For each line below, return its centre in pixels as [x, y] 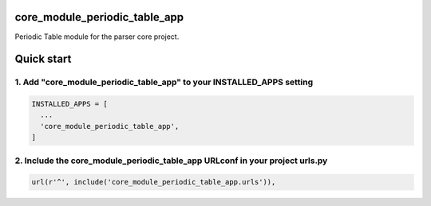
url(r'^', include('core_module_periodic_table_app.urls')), [154, 182]
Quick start [43, 59]
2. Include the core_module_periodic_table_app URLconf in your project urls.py [171, 161]
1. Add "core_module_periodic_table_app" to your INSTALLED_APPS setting [164, 82]
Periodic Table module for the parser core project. [97, 37]
